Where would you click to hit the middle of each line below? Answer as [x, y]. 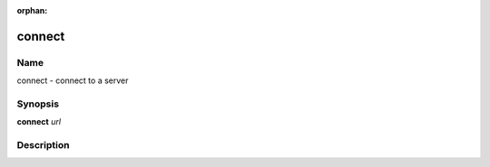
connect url [39, 122]
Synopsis [38, 104]
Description [43, 145]
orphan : [32, 10]
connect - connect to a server [73, 80]
